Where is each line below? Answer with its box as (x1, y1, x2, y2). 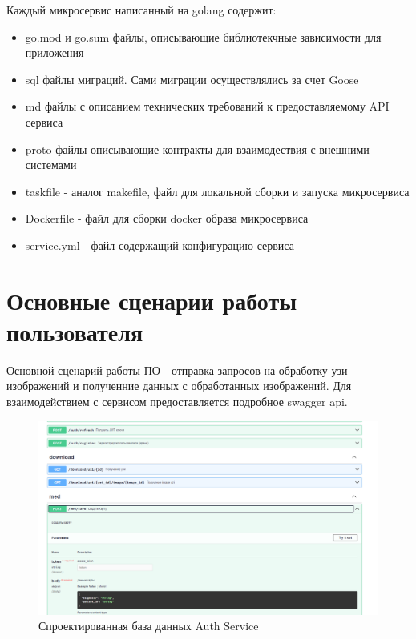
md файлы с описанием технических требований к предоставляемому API (25, 98, 390, 115)
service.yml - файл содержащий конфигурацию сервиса (25, 236, 294, 253)
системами (25, 156, 77, 173)
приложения (25, 44, 84, 61)
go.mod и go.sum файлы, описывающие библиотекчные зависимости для (25, 28, 382, 45)
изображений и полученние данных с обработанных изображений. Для (6, 377, 352, 394)
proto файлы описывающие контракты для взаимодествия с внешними (25, 140, 370, 157)
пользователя (6, 315, 143, 348)
